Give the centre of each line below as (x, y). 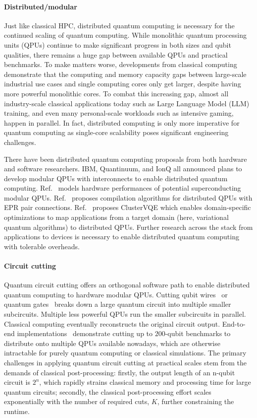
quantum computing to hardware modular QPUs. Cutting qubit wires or (116, 294)
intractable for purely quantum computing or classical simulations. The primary (125, 353)
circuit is (17, 382)
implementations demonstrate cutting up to (85, 333)
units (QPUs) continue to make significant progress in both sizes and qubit (118, 44)
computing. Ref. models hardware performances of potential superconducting (123, 188)
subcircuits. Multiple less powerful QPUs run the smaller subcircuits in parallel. (125, 314)
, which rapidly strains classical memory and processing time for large (145, 382)
